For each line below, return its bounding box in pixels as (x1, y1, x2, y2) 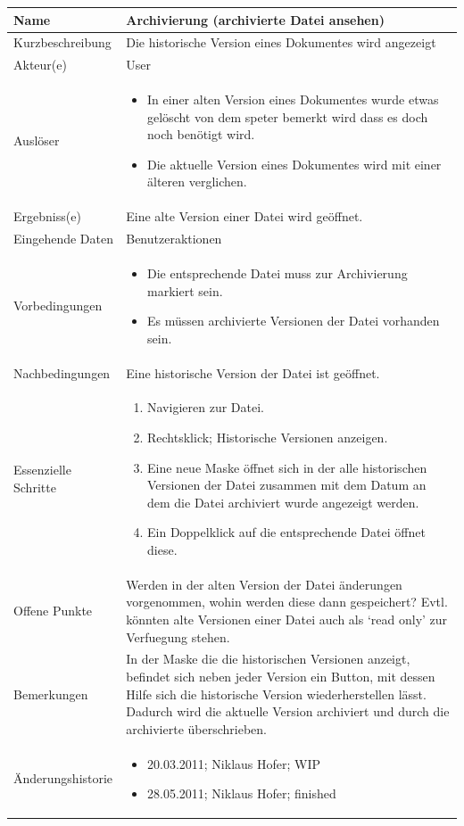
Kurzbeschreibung (13, 33, 112, 52)
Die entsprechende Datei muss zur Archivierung (147, 263, 408, 282)
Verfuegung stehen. (126, 627, 230, 646)
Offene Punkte (13, 601, 93, 620)
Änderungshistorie (13, 769, 113, 788)
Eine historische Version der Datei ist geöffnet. (126, 363, 380, 382)
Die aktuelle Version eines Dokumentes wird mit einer (147, 154, 442, 173)
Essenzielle (13, 460, 71, 479)
